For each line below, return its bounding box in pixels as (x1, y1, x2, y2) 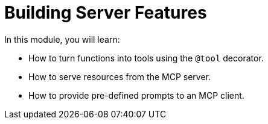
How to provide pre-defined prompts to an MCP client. (28, 90, 244, 101)
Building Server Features (4, 2, 207, 23)
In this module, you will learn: (4, 34, 120, 45)
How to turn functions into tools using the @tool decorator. (28, 52, 264, 63)
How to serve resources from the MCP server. (28, 71, 211, 82)
